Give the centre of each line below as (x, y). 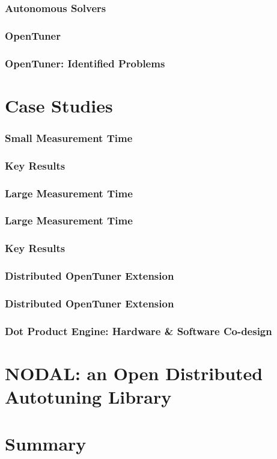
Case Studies (59, 105)
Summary (46, 444)
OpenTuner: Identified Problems (85, 63)
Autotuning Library (88, 397)
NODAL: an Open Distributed (134, 373)
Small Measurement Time (69, 137)
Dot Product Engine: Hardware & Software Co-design (138, 331)
